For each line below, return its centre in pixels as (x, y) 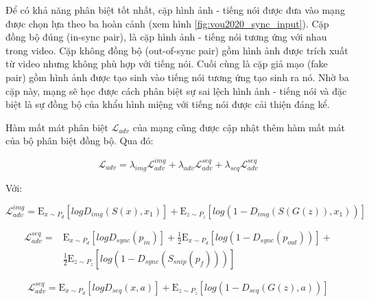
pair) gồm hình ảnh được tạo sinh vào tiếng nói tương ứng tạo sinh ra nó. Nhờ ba (177, 77)
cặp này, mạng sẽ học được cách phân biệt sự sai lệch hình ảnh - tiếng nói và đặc (176, 90)
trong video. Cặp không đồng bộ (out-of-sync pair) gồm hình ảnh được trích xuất (177, 50)
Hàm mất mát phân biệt (57, 127)
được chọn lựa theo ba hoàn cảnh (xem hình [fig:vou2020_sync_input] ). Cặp (167, 23)
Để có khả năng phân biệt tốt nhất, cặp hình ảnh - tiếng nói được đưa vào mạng (175, 10)
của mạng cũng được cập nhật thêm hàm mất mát (239, 127)
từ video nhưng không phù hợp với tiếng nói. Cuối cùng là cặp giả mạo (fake (167, 64)
